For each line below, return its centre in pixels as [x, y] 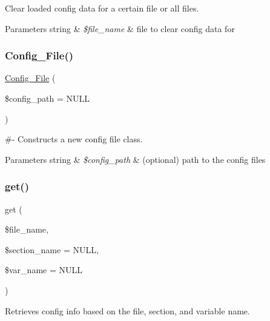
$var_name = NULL [44, 270]
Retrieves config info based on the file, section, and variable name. [127, 310]
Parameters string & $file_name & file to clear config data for [120, 28]
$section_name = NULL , [52, 249]
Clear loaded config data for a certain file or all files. [102, 8]
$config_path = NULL [48, 98]
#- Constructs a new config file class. [74, 139]
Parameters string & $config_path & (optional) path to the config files [135, 159]
